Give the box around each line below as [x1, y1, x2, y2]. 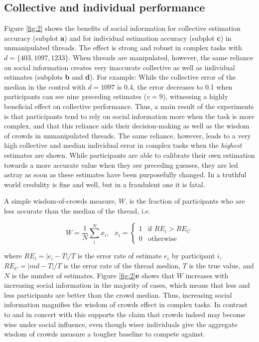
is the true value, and [189, 260, 254, 271]
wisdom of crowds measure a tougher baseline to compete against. [4, 329, 205, 339]
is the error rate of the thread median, [63, 260, 180, 271]
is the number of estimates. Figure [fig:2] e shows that [11, 270, 175, 280]
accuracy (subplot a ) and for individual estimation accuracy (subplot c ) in [4, 32, 232, 43]
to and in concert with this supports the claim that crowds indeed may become [4, 309, 246, 320]
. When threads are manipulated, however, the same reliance [68, 52, 254, 62]
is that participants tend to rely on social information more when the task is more [4, 111, 255, 121]
